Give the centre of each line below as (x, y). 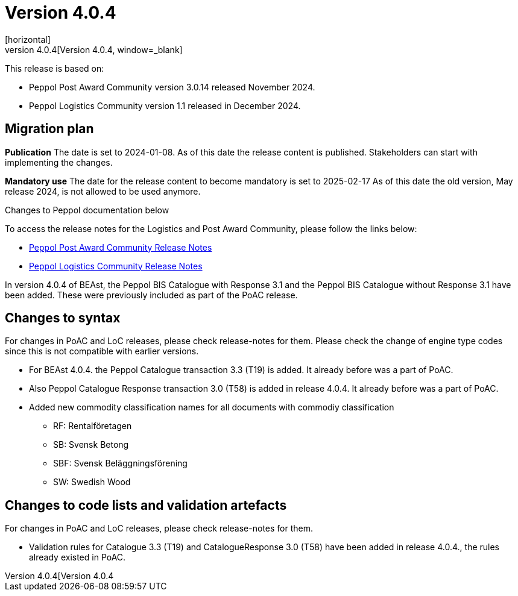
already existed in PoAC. (77, 557)
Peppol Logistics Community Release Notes (116, 266)
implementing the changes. (59, 162)
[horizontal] (28, 39)
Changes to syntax (63, 318)
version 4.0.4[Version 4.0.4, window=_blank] (94, 49)
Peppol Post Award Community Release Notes (121, 247)
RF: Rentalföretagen (93, 426)
